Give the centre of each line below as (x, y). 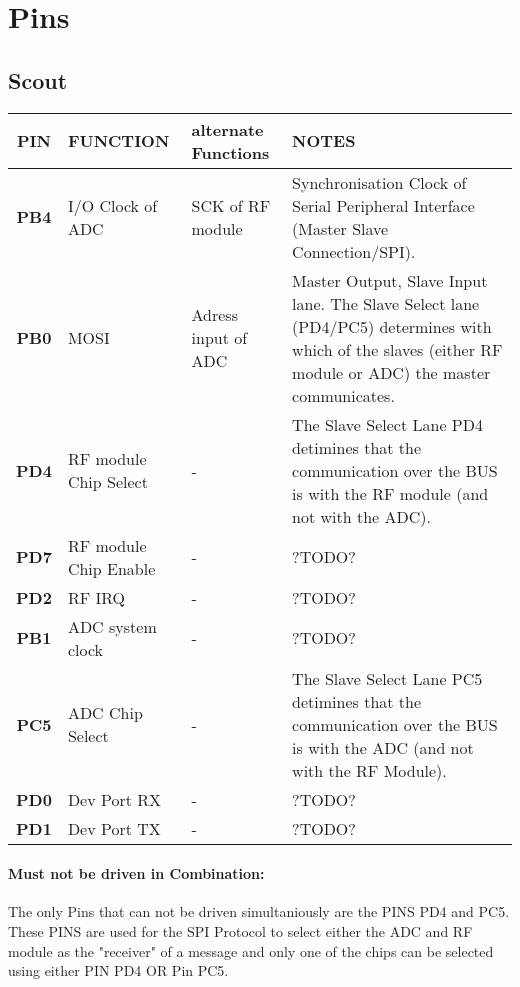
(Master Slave (340, 228)
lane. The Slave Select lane (386, 303)
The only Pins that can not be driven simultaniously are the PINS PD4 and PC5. (259, 911)
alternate (227, 129)
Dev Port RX (114, 799)
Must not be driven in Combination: (136, 873)
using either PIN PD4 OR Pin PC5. (118, 970)
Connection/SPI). (354, 251)
